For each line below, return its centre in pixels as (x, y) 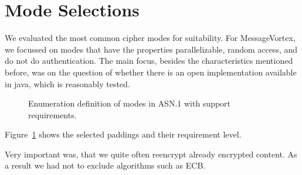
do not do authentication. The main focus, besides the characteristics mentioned (149, 61)
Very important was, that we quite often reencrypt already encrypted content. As (151, 154)
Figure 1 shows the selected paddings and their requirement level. (123, 134)
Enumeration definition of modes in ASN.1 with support (130, 103)
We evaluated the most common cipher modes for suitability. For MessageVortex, (150, 38)
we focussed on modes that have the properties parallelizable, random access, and (151, 49)
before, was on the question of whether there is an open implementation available (151, 72)
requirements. (52, 114)
